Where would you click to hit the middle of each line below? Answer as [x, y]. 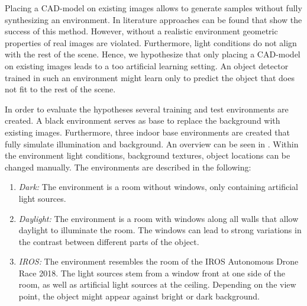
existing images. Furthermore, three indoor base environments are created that [147, 132]
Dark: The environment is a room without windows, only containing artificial [158, 187]
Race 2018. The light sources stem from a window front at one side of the [152, 273]
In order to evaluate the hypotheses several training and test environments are [147, 109]
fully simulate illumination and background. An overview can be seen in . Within [152, 144]
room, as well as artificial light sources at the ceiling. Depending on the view [157, 284]
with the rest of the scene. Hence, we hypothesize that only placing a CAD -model [153, 54]
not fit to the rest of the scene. [60, 89]
